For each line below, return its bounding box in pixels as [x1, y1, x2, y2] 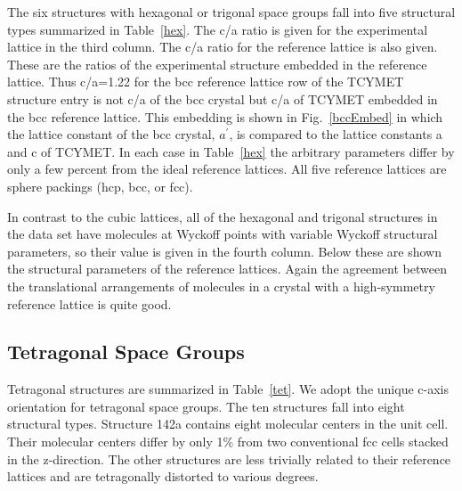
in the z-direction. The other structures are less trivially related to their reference [7, 449, 451, 468]
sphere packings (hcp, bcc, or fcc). [7, 176, 193, 195]
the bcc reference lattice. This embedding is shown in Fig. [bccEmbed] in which [7, 107, 443, 126]
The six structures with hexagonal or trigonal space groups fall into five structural [7, 3, 456, 20]
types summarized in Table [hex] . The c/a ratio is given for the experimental [7, 20, 428, 38]
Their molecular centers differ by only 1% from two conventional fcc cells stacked [7, 432, 449, 451]
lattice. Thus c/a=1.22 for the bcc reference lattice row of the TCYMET [7, 72, 404, 91]
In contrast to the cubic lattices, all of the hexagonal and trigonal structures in [7, 207, 438, 225]
